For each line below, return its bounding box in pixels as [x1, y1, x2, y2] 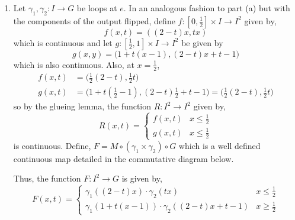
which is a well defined [178, 139, 261, 151]
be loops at [76, 2, 117, 14]
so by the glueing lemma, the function [13, 100, 152, 112]
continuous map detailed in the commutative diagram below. [13, 152, 234, 164]
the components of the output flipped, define [13, 14, 175, 27]
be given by [181, 36, 223, 48]
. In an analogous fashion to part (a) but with [123, 2, 290, 14]
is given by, [121, 172, 162, 185]
